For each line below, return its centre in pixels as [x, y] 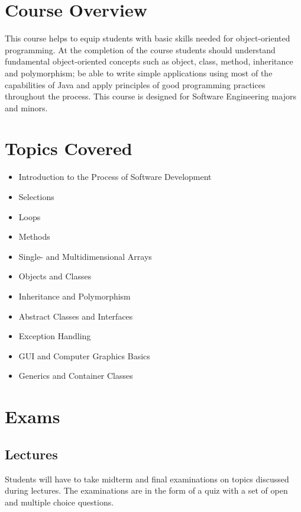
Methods [34, 236]
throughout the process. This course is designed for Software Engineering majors [150, 96]
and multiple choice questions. [59, 502]
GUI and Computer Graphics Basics [84, 355]
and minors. [26, 107]
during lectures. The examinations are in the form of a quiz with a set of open [146, 490]
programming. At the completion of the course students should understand [140, 49]
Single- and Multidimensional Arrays [85, 256]
